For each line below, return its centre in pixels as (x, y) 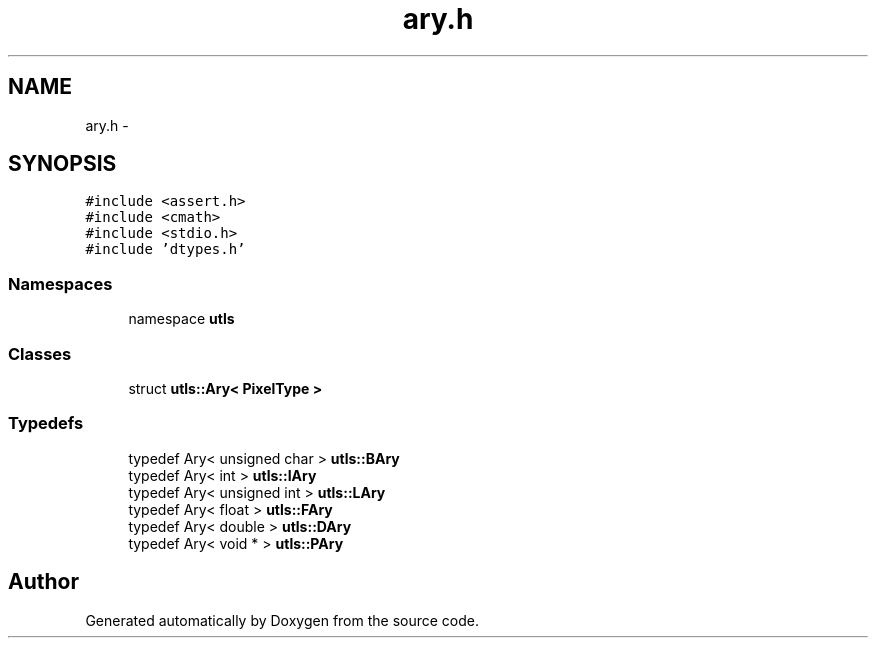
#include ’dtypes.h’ (165, 249)
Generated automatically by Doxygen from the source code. (282, 620)
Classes (40, 353)
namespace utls (181, 319)
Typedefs (46, 423)
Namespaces (60, 283)
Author (43, 582)
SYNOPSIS (62, 164)
